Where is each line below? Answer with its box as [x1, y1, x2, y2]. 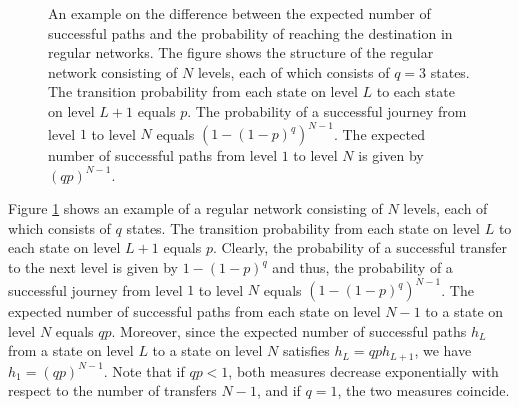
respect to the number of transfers [8, 380, 217, 401]
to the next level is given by [8, 257, 179, 278]
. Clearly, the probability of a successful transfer [212, 237, 508, 258]
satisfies [282, 340, 330, 361]
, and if [256, 380, 301, 401]
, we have [414, 340, 472, 361]
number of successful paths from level [48, 145, 278, 166]
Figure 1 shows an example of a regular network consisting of [8, 198, 383, 219]
